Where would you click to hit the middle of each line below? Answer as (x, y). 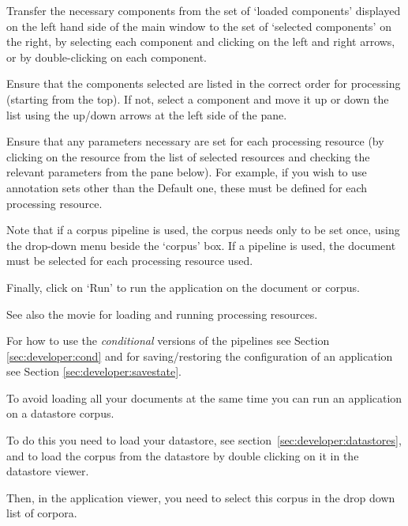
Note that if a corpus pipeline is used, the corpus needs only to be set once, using (203, 230)
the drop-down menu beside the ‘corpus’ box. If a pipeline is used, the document (201, 245)
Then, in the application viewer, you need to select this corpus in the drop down (201, 497)
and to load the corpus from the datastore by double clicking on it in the (183, 455)
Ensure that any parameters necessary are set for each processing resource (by (195, 141)
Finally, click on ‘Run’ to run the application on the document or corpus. (183, 287)
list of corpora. (42, 513)
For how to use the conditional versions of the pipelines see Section (168, 341)
